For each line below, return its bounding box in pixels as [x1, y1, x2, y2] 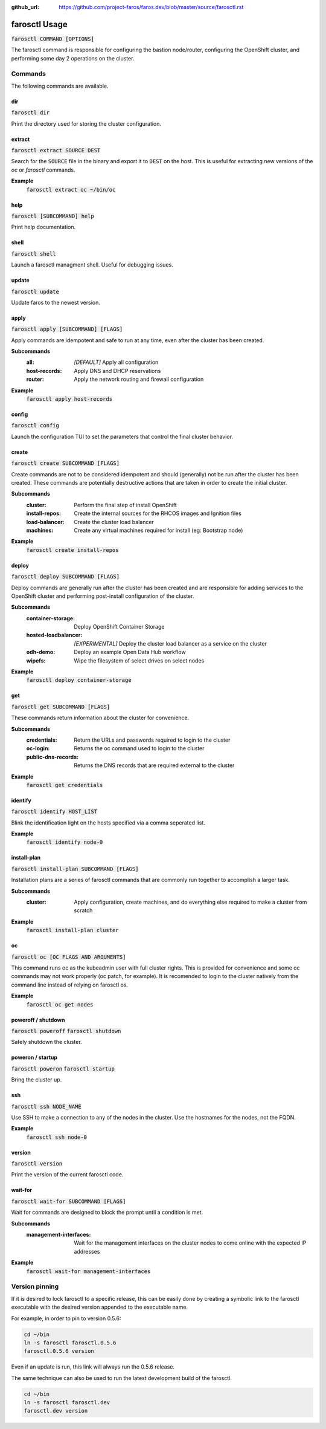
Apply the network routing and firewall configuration [74, 375, 204, 383]
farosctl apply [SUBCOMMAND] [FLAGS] [11, 326, 123, 332]
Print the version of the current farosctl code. [11, 1171, 124, 1178]
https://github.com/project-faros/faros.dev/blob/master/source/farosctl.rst [59, 4, 244, 10]
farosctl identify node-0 [26, 839, 103, 846]
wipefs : [26, 656, 46, 664]
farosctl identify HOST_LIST [11, 808, 98, 815]
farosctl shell [11, 250, 57, 257]
